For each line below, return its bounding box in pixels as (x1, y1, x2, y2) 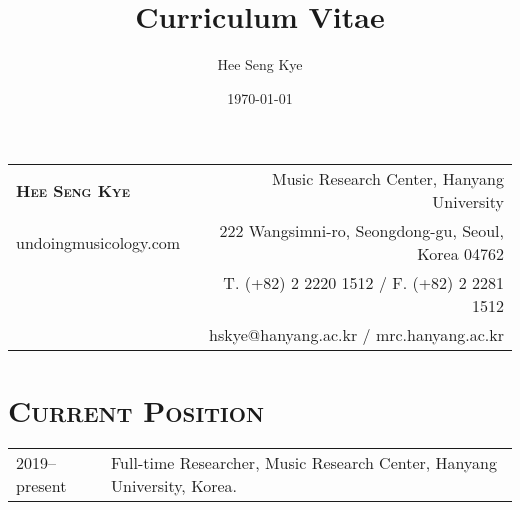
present (16, 474, 67, 498)
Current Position (8, 389, 265, 430)
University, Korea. (110, 474, 237, 498)
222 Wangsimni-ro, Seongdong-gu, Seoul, (219, 219, 504, 243)
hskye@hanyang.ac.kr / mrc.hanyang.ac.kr (209, 323, 504, 347)
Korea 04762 (417, 242, 504, 266)
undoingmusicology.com (16, 230, 181, 254)
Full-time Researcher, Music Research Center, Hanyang (110, 451, 497, 475)
